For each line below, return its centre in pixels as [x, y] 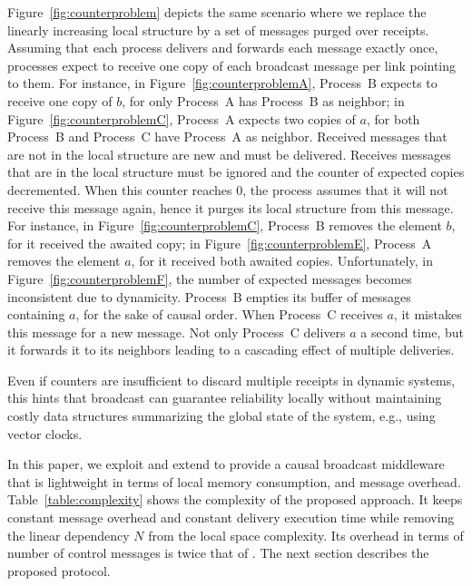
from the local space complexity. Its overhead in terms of [306, 535]
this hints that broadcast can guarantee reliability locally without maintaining [225, 398]
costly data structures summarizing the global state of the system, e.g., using [221, 416]
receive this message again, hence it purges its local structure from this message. [231, 207]
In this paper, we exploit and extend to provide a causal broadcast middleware [226, 464]
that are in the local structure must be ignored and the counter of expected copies [236, 172]
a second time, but [412, 332]
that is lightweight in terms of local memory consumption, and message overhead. [234, 481]
